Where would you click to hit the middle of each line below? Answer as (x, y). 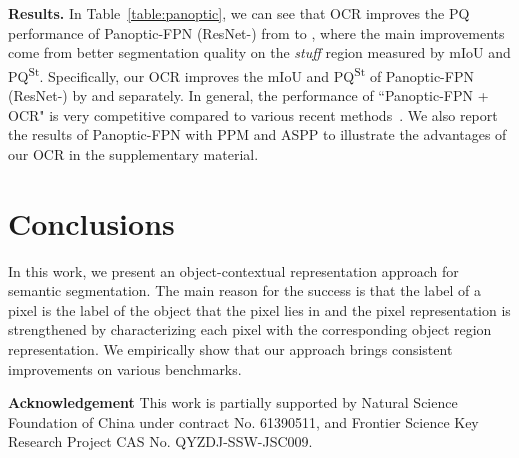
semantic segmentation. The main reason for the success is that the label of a (245, 290)
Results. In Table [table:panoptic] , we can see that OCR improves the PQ (239, 13)
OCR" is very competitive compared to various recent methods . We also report (253, 114)
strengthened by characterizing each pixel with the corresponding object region (250, 329)
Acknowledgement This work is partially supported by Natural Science (233, 402)
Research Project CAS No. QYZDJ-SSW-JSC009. (160, 441)
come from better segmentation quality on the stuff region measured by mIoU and (259, 52)
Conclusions (91, 222)
